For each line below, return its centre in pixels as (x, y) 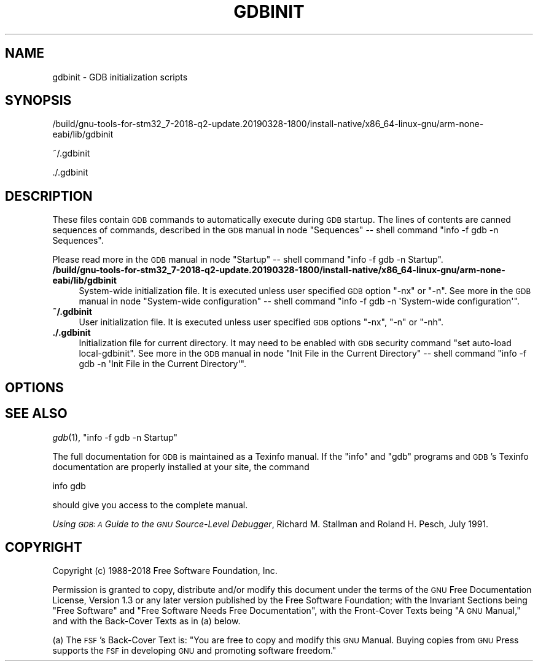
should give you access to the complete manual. (150, 505)
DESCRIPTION (49, 196)
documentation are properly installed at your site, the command (181, 467)
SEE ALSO (36, 414)
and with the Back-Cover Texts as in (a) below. (146, 621)
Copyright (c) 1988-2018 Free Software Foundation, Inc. (165, 571)
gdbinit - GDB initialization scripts (120, 77)
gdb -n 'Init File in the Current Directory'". (163, 364)
